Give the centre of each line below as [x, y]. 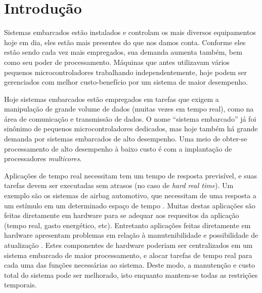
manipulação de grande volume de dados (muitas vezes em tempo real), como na [129, 109]
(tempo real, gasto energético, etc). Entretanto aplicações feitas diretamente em [127, 225]
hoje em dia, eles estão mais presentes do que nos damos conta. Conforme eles [125, 42]
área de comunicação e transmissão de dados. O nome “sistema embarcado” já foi [130, 118]
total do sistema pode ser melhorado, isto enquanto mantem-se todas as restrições [131, 274]
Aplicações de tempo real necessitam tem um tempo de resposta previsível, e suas [130, 175]
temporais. [20, 285]
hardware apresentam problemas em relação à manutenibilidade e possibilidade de [131, 235]
